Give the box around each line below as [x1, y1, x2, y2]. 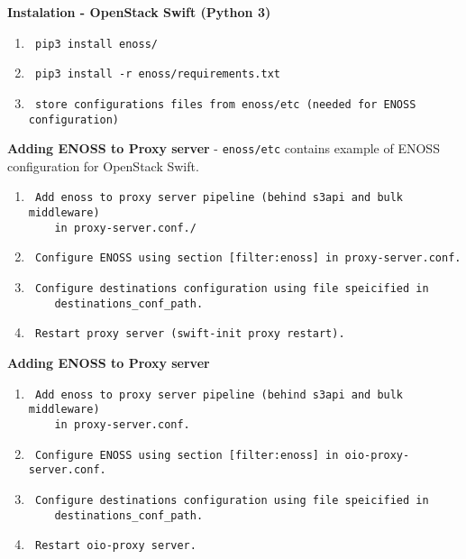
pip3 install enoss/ [34, 37, 158, 50]
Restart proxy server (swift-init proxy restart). [34, 327, 345, 341]
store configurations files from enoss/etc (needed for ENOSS [34, 97, 416, 111]
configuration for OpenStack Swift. [7, 156, 199, 175]
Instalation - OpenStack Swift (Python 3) [7, 3, 271, 21]
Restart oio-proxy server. [34, 539, 196, 553]
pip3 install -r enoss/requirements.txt [34, 68, 281, 81]
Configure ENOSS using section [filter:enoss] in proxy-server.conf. [34, 252, 461, 265]
